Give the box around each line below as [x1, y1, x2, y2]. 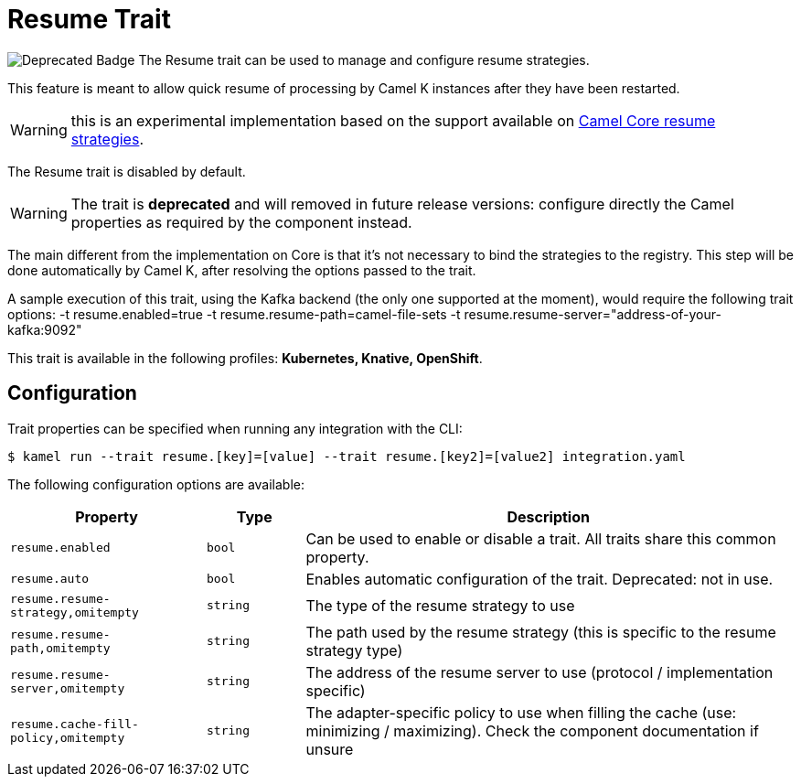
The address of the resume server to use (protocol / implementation [305, 662, 774, 682]
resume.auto [10, 572, 90, 586]
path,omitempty [10, 640, 111, 655]
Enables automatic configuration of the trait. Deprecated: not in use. [305, 569, 774, 588]
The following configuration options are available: [7, 476, 305, 492]
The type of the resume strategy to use [305, 596, 575, 615]
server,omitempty [10, 681, 125, 695]
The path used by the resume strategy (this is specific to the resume [305, 622, 776, 641]
